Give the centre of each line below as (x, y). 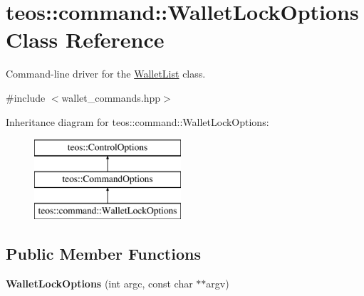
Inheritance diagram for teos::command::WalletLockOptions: (137, 121)
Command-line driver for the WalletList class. (106, 74)
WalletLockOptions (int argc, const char (99, 284)
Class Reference (85, 39)
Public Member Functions (103, 254)
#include (26, 97)
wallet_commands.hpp (111, 97)
